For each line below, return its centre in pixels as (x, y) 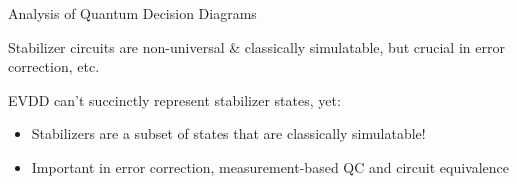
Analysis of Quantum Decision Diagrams (132, 13)
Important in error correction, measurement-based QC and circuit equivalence (270, 166)
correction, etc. (54, 66)
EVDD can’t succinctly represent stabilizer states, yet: (174, 99)
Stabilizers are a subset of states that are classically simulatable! (228, 133)
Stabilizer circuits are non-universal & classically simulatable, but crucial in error (256, 46)
